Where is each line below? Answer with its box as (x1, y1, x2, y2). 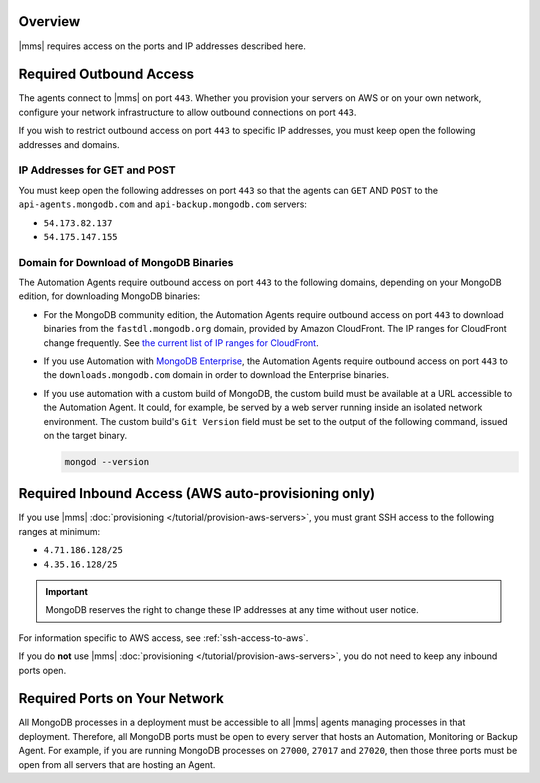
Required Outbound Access (18, 66, 195, 83)
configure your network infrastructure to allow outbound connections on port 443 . (18, 106, 357, 118)
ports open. (18, 664, 67, 676)
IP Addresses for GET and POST (18, 163, 176, 177)
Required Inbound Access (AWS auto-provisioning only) (18, 485, 375, 502)
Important (45, 586, 89, 597)
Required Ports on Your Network (18, 690, 224, 707)
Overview (18, 13, 81, 30)
